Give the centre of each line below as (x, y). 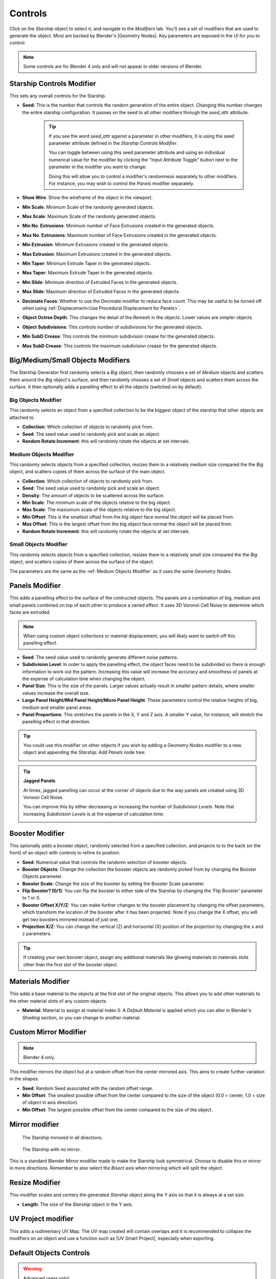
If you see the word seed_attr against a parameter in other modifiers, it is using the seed (142, 136)
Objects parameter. (42, 876)
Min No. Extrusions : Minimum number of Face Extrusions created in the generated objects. (118, 226)
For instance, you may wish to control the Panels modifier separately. (122, 183)
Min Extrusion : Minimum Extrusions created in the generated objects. (96, 245)
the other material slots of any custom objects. (58, 1001)
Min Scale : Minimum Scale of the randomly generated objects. (88, 207)
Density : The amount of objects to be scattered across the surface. (93, 495)
